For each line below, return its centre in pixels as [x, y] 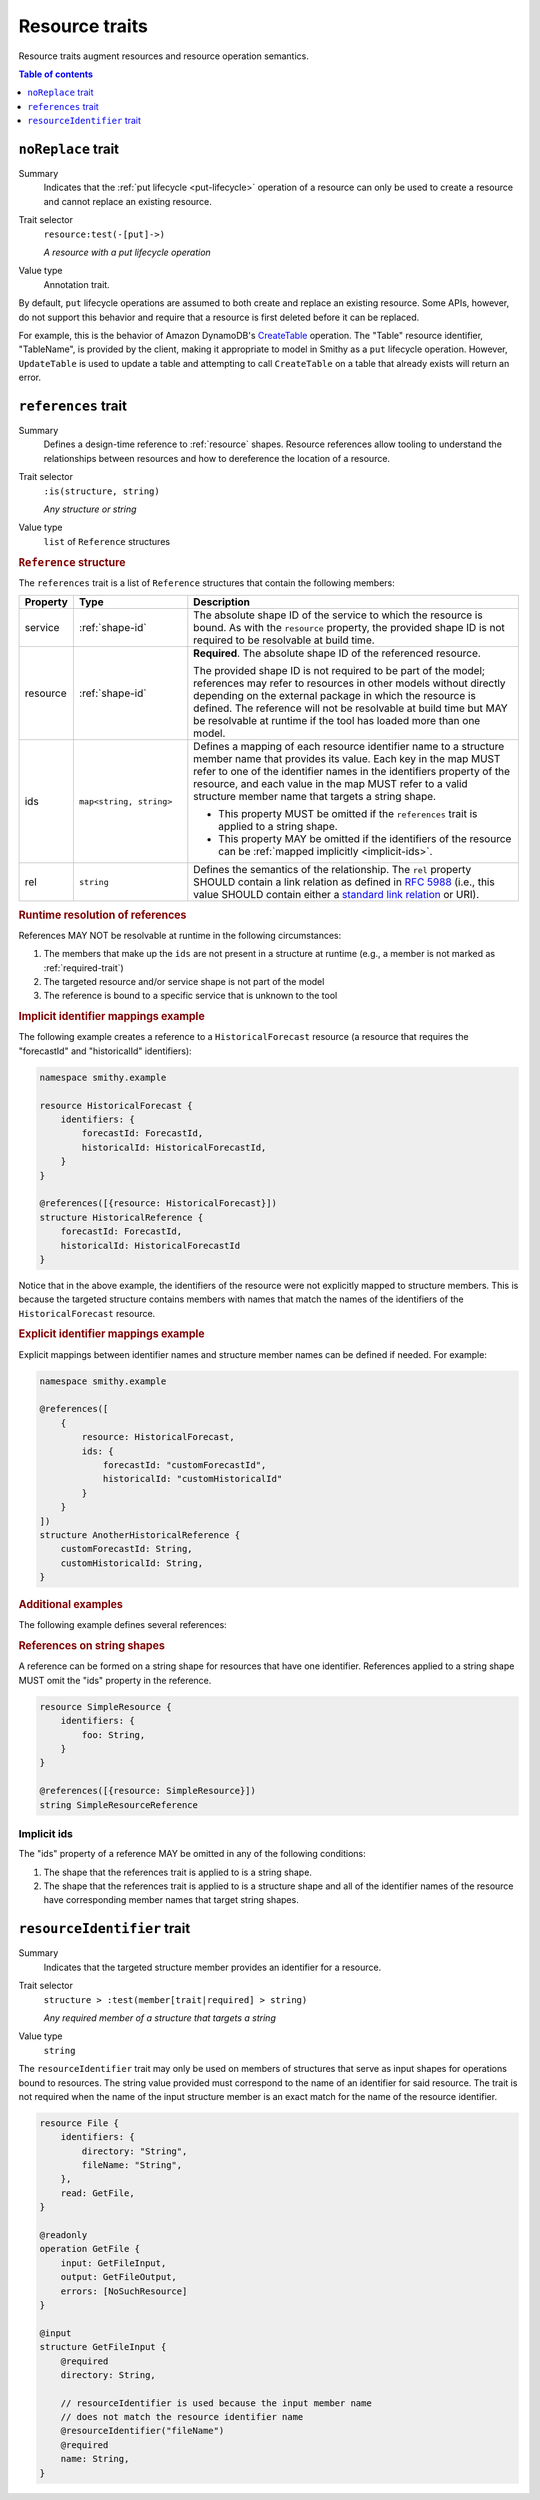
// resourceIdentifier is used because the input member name [216, 2403]
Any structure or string [90, 509]
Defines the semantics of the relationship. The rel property [332, 870]
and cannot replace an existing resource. [127, 201]
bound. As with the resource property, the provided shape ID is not [349, 628]
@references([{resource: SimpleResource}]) [148, 1791]
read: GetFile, [97, 2193]
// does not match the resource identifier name [182, 2417]
